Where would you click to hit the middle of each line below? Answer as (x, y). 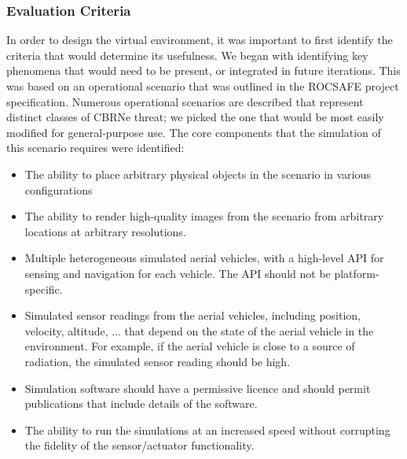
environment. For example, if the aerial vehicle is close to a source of (190, 346)
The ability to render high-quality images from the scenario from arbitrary (204, 216)
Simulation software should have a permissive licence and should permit (198, 388)
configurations (59, 189)
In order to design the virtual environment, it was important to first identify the (200, 40)
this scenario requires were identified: (95, 148)
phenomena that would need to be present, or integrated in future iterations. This (203, 70)
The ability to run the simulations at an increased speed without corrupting (207, 429)
